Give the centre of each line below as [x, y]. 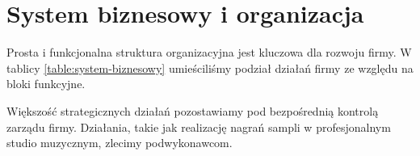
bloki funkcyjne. [46, 84]
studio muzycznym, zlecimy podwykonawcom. [120, 143]
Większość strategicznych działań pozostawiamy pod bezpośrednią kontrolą [193, 110]
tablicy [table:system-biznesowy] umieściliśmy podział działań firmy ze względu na [210, 67]
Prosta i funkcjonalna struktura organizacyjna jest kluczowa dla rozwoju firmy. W [209, 52]
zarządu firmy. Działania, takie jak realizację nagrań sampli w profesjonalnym [199, 126]
